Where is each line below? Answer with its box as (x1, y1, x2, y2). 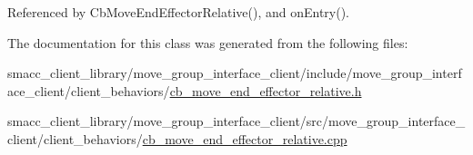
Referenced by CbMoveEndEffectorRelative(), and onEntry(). (7, 3, 350, 21)
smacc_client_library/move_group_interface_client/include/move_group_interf (7, 63, 462, 82)
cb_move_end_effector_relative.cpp (142, 129, 347, 148)
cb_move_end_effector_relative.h (169, 81, 362, 100)
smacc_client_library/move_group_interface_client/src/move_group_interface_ (7, 111, 466, 131)
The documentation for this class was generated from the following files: (7, 33, 408, 52)
